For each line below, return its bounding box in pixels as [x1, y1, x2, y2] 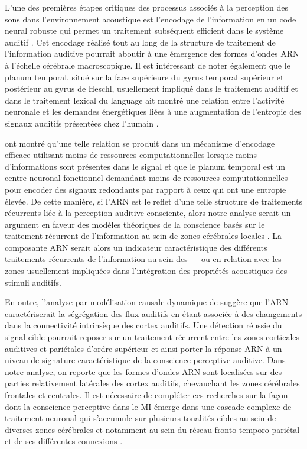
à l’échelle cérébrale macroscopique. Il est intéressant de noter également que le [5, 59, 290, 71]
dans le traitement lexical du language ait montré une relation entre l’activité [5, 93, 285, 106]
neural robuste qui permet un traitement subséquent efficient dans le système [5, 24, 284, 37]
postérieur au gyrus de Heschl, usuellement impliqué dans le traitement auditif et [5, 82, 298, 95]
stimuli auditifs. [5, 276, 61, 288]
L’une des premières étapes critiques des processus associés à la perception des [5, 1, 288, 13]
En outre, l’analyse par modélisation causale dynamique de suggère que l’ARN [5, 296, 289, 308]
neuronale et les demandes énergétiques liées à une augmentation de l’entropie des [5, 105, 301, 118]
